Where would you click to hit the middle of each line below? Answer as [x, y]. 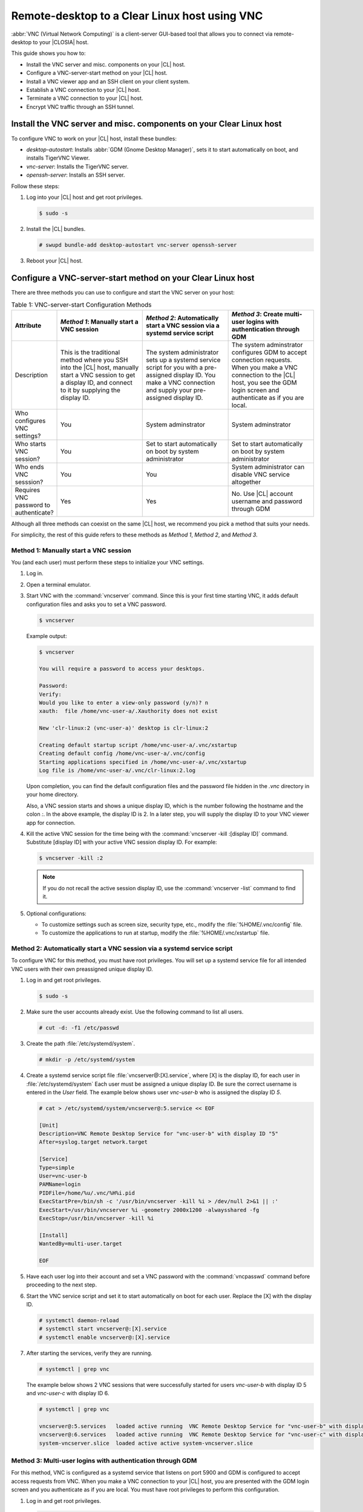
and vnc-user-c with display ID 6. [68, 1393]
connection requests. [262, 360]
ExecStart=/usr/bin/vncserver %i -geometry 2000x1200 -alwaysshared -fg [149, 1210]
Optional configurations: [57, 913]
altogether [246, 482]
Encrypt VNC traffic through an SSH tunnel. [80, 106]
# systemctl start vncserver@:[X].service [103, 1329]
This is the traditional [90, 352]
